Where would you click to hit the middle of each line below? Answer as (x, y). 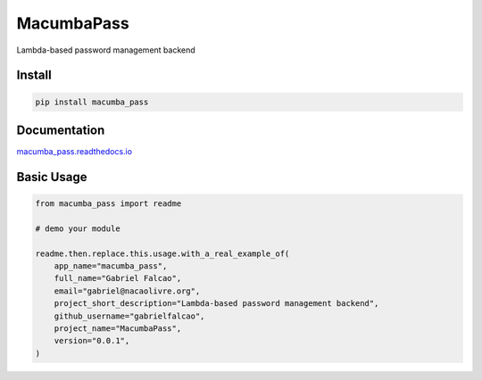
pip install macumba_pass (92, 102)
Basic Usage (52, 177)
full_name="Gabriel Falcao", (118, 278)
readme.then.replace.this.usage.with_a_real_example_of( (162, 253)
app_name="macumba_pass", (111, 266)
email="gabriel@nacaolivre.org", (127, 291)
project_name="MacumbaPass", (118, 328)
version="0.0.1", (92, 341)
